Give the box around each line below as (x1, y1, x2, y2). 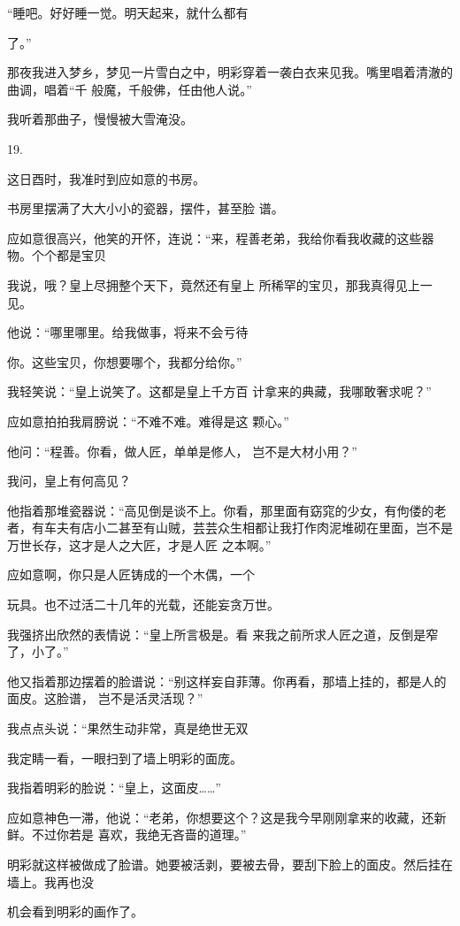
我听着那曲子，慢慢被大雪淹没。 (7, 110, 193, 128)
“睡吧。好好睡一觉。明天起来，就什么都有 (7, 4, 249, 21)
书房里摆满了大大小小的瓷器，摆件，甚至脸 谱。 (7, 199, 284, 218)
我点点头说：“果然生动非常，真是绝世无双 (7, 719, 249, 738)
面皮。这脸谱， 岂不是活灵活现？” (7, 689, 203, 708)
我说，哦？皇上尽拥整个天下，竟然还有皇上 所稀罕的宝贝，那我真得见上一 (7, 275, 433, 294)
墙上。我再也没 (7, 872, 94, 891)
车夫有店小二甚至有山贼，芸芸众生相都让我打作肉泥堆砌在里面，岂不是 (43, 518, 453, 537)
